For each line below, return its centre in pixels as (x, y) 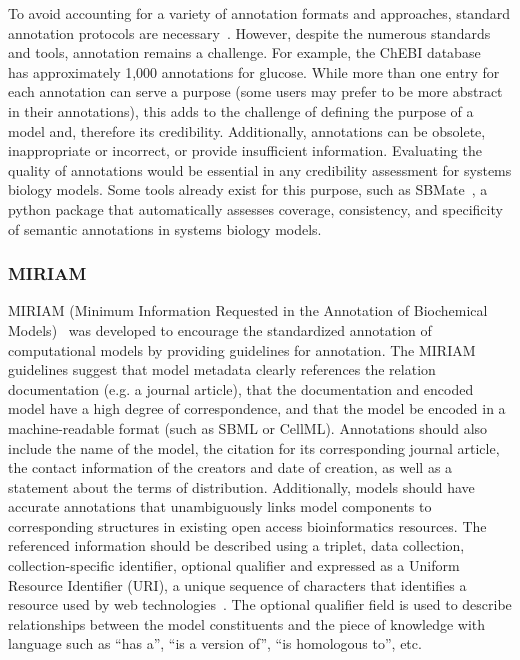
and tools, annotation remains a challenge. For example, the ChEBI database (244, 52)
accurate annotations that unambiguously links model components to (220, 506)
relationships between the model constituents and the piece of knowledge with (247, 623)
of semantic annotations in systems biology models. (165, 228)
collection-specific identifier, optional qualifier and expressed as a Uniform (234, 565)
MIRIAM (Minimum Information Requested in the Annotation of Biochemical (248, 310)
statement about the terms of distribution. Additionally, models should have (241, 486)
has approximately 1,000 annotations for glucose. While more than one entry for (254, 71)
